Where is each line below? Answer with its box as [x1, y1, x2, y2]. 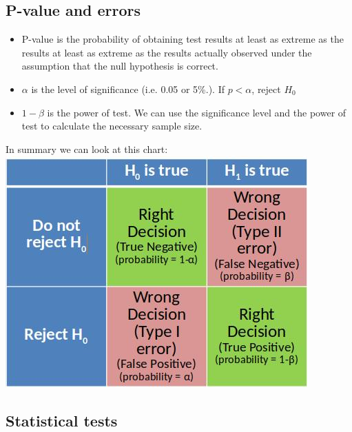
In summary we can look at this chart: [6, 141, 168, 156]
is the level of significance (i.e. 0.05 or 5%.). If [31, 81, 225, 96]
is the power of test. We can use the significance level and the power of [47, 105, 346, 119]
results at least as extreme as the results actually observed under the [21, 45, 312, 59]
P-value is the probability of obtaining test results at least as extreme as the [21, 32, 344, 46]
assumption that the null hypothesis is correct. [21, 59, 218, 73]
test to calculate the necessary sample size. [21, 119, 203, 133]
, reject [251, 81, 281, 96]
